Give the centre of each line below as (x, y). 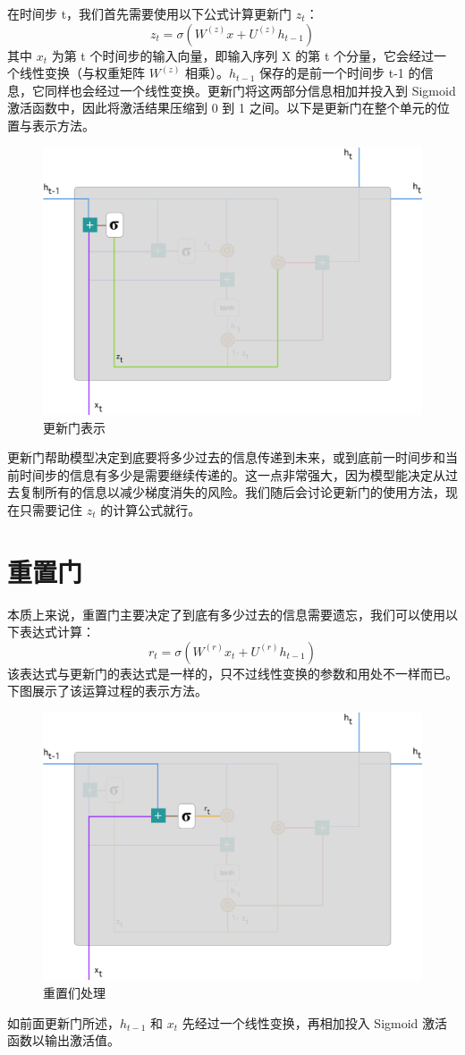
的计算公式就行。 (151, 509)
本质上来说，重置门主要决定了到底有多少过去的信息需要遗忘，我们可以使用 (226, 614)
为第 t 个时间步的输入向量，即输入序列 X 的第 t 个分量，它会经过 (243, 55)
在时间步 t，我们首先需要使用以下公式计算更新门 (150, 13)
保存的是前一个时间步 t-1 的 (340, 73)
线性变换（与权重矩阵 (82, 73)
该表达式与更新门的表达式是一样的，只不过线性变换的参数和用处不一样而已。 (232, 673)
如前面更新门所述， (63, 1022)
